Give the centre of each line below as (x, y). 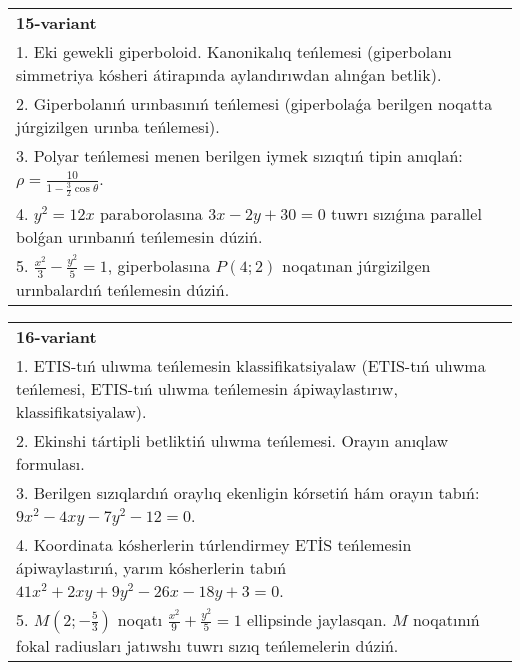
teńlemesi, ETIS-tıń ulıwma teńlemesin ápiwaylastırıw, (207, 388)
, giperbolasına (159, 266)
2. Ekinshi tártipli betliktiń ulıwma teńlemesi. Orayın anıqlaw (232, 440)
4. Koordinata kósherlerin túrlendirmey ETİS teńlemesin (214, 544)
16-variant (56, 336)
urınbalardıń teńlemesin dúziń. (123, 289)
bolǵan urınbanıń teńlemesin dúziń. (139, 237)
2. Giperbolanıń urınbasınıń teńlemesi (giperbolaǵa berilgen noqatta (254, 103)
